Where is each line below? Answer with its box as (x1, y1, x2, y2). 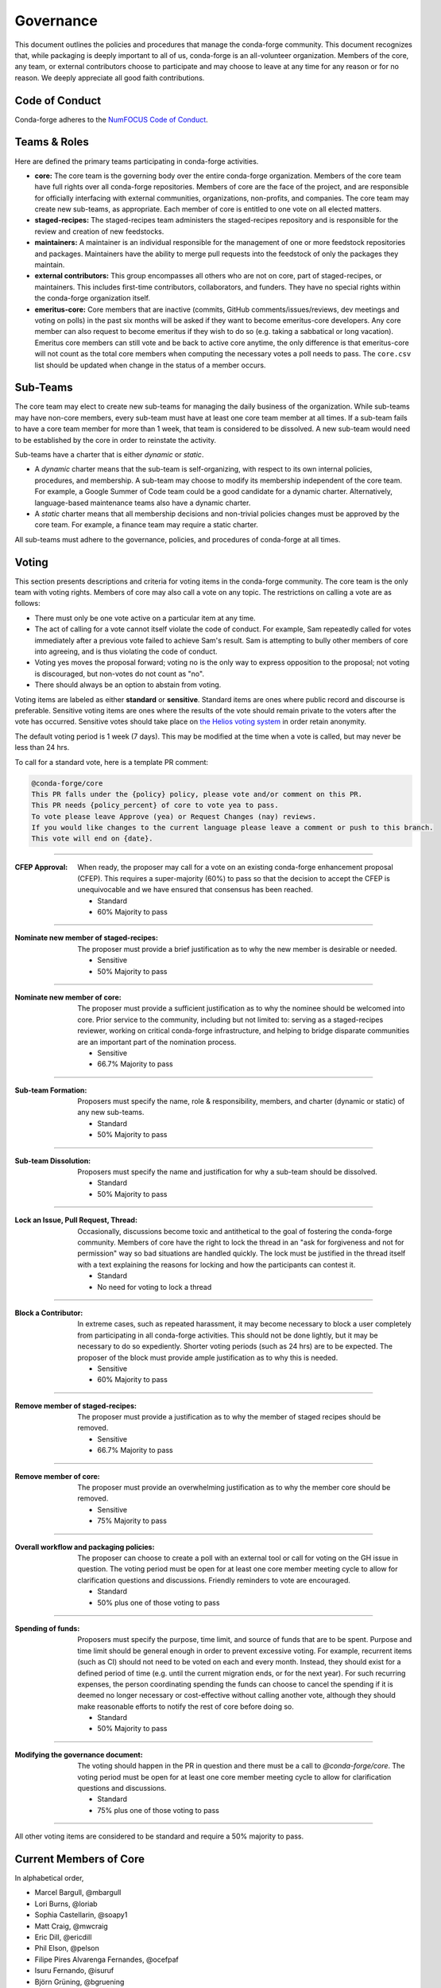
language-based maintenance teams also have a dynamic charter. (34, 498, 251, 507)
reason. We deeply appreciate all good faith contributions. (14, 72, 205, 83)
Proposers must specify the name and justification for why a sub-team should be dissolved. (77, 1167, 377, 1177)
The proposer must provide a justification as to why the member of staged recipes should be (77, 1412, 381, 1422)
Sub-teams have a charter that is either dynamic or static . (14, 450, 204, 460)
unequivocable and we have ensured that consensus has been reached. (77, 885, 313, 895)
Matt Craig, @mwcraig (34, 1921, 109, 1931)
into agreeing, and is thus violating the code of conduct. (34, 646, 218, 656)
